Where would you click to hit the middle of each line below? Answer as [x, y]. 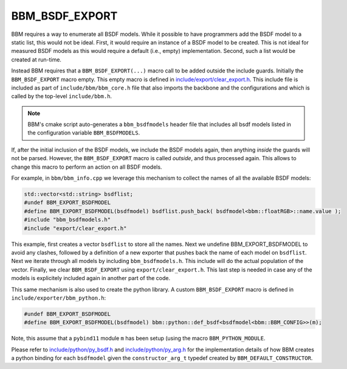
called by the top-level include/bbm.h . [62, 96]
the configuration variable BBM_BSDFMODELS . [84, 133]
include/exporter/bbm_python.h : [59, 298]
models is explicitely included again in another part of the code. [91, 278]
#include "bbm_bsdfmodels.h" [67, 220]
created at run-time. [36, 59]
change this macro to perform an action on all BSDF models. [87, 167]
